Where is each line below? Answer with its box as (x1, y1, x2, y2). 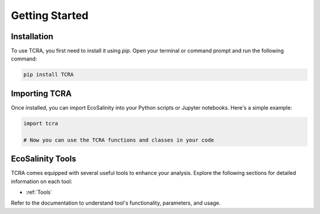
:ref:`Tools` (25, 189, 53, 196)
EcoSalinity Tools (11, 154, 76, 164)
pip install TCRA (23, 71, 74, 78)
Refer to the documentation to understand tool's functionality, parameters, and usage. (11, 199, 221, 207)
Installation (11, 31, 53, 41)
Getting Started (11, 9, 89, 22)
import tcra (23, 120, 59, 127)
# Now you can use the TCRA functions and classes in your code (23, 136, 215, 143)
